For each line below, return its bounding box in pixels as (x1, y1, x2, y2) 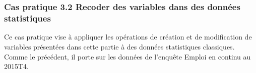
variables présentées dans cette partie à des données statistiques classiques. (4, 41, 235, 51)
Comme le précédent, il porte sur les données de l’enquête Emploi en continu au (4, 51, 251, 61)
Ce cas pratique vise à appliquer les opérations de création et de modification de (4, 31, 252, 42)
